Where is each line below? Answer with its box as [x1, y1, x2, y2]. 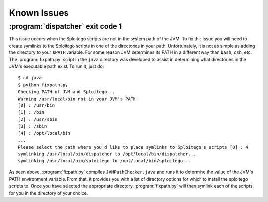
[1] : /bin [18, 109, 45, 115]
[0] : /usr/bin [18, 102, 55, 108]
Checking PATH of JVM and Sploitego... [18, 89, 115, 95]
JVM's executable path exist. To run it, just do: [9, 63, 104, 69]
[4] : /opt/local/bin [18, 130, 70, 136]
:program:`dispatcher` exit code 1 [9, 22, 122, 31]
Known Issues [9, 7, 69, 18]
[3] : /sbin [18, 124, 47, 129]
